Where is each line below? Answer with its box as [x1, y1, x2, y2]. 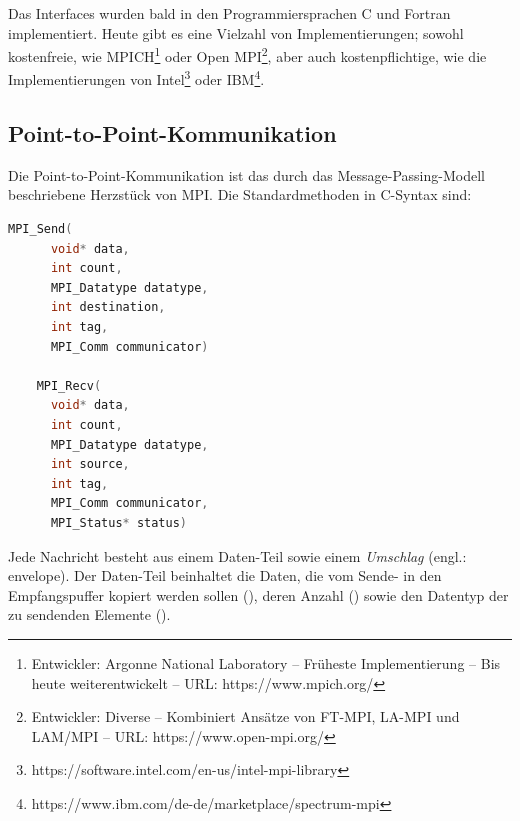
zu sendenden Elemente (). [8, 604, 171, 625]
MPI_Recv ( [36, 378, 102, 393]
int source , [50, 457, 130, 472]
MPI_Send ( [8, 222, 73, 237]
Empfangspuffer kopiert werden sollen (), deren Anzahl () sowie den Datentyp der [8, 584, 509, 605]
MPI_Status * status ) [50, 515, 188, 530]
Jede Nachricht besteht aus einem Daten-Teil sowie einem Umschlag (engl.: [8, 545, 467, 566]
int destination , [50, 300, 166, 315]
